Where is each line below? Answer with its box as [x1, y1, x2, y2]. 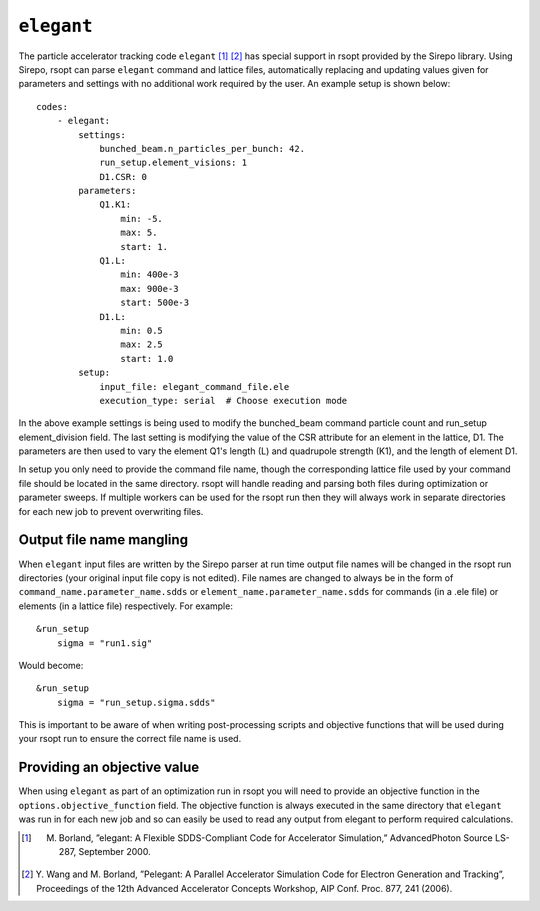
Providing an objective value [18, 759, 200, 776]
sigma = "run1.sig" [56, 637, 153, 649]
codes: [36, 101, 69, 112]
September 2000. [78, 845, 151, 857]
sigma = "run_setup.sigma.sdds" [56, 696, 216, 708]
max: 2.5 [120, 339, 164, 350]
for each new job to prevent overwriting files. [18, 505, 204, 517]
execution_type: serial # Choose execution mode [99, 395, 348, 406]
